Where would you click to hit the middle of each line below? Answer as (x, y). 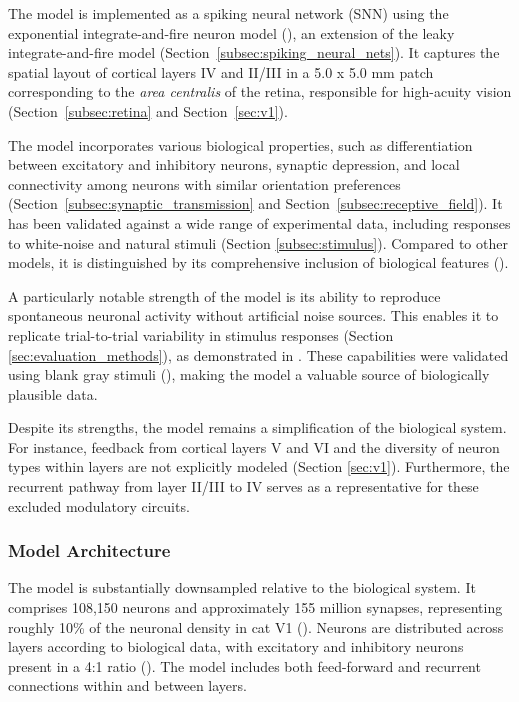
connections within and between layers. (127, 685)
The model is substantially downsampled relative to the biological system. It (242, 587)
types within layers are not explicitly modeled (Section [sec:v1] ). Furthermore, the (259, 466)
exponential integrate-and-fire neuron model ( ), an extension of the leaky (231, 32)
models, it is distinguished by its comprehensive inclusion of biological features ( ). (258, 262)
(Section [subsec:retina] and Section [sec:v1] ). (148, 110)
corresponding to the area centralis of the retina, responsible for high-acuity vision (260, 91)
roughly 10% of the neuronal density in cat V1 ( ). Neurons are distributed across (256, 626)
